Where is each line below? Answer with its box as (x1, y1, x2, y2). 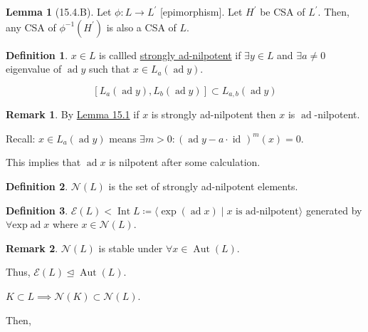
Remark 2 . (6, 240, 58, 255)
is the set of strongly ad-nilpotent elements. (108, 179, 298, 194)
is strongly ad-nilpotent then (151, 107, 276, 122)
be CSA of (260, 4, 305, 19)
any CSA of (6, 19, 56, 34)
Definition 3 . (6, 202, 68, 217)
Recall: (6, 130, 36, 145)
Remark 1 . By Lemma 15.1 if (6, 107, 140, 122)
